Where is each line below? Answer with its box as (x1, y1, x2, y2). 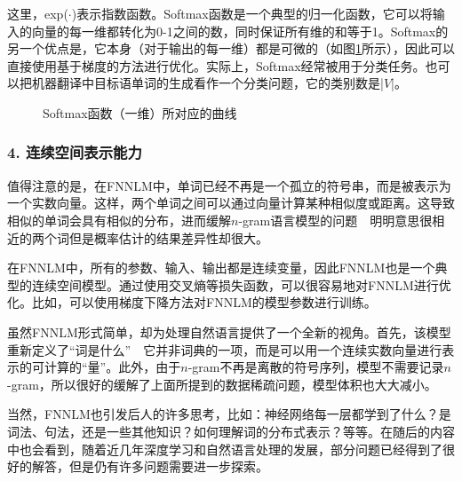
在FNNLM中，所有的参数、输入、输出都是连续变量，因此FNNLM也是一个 (7, 258, 435, 277)
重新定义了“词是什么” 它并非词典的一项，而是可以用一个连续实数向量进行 (7, 340, 442, 359)
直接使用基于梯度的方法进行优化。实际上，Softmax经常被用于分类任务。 (7, 56, 426, 75)
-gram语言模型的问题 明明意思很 (238, 210, 433, 229)
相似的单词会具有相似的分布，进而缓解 (7, 210, 231, 229)
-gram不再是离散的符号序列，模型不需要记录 (187, 358, 444, 376)
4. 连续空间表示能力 (7, 141, 142, 163)
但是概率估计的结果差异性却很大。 (68, 228, 268, 247)
